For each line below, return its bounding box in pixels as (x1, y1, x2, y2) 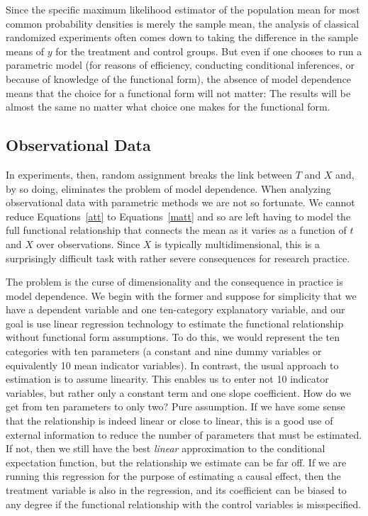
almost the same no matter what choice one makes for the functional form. (6, 99, 330, 114)
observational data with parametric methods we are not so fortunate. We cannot (6, 195, 355, 210)
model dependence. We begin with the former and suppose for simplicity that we (6, 288, 357, 303)
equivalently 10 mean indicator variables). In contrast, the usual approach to (6, 357, 339, 372)
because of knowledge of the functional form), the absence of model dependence (6, 71, 352, 86)
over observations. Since (36, 236, 140, 251)
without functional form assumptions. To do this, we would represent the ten (6, 330, 340, 344)
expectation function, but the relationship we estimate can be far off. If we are (6, 454, 347, 469)
